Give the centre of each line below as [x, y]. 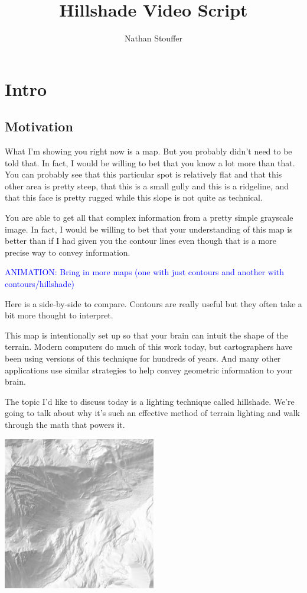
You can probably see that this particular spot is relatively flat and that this [143, 174]
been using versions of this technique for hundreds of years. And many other [143, 358]
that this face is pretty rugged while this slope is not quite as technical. [134, 197]
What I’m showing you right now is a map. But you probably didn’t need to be [148, 151]
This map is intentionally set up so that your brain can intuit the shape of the [146, 335]
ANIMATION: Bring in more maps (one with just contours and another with [145, 272]
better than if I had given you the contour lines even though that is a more [141, 241]
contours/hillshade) [40, 284]
